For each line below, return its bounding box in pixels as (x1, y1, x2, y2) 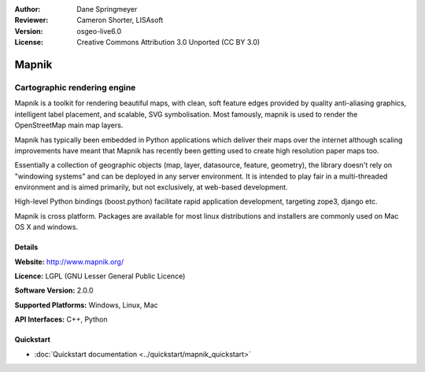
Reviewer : (14, 16, 49, 25)
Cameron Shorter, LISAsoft (76, 16, 164, 25)
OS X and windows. (14, 223, 79, 232)
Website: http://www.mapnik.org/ (14, 256, 124, 267)
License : (14, 38, 43, 47)
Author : (14, 5, 41, 13)
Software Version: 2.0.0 (14, 285, 94, 295)
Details (14, 242, 39, 252)
